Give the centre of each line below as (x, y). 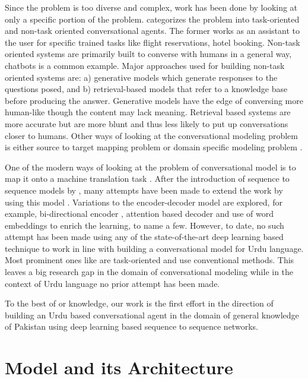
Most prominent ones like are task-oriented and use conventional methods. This (150, 260)
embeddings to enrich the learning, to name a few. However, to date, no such (145, 225)
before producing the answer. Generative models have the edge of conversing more (154, 100)
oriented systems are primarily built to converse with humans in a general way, (148, 54)
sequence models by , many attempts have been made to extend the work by (144, 190)
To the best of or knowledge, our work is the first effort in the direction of (139, 303)
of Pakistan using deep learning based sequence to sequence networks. (131, 326)
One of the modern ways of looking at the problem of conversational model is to (150, 167)
